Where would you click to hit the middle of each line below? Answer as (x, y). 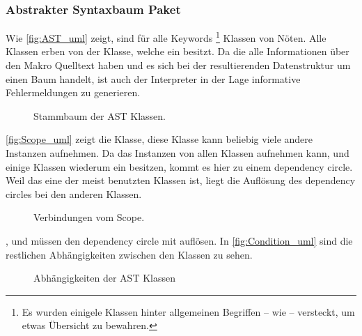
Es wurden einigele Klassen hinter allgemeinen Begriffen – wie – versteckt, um (188, 311)
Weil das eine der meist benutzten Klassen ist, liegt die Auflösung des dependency (181, 180)
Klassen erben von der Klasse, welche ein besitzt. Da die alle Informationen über (178, 51)
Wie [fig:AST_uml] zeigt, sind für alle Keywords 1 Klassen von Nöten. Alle (166, 37)
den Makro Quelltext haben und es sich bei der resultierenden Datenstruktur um (178, 65)
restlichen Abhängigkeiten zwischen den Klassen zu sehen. (129, 254)
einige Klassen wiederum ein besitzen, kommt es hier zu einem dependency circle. (179, 166)
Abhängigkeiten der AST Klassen (104, 278)
